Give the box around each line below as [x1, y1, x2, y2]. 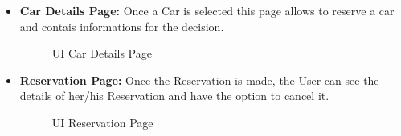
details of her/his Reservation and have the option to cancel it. [19, 87, 329, 104]
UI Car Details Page [51, 45, 152, 62]
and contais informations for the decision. [19, 18, 224, 34]
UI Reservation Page [51, 114, 153, 130]
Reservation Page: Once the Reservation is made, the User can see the [19, 71, 379, 88]
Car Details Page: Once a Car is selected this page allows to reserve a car [19, 2, 395, 18]
